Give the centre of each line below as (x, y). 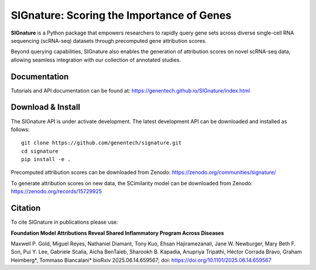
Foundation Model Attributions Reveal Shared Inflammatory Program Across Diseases (118, 233)
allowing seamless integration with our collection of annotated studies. (96, 60)
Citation (26, 208)
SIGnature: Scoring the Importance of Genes (121, 15)
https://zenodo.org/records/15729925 (56, 192)
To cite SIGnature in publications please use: (64, 222)
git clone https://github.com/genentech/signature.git (102, 143)
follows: (20, 129)
